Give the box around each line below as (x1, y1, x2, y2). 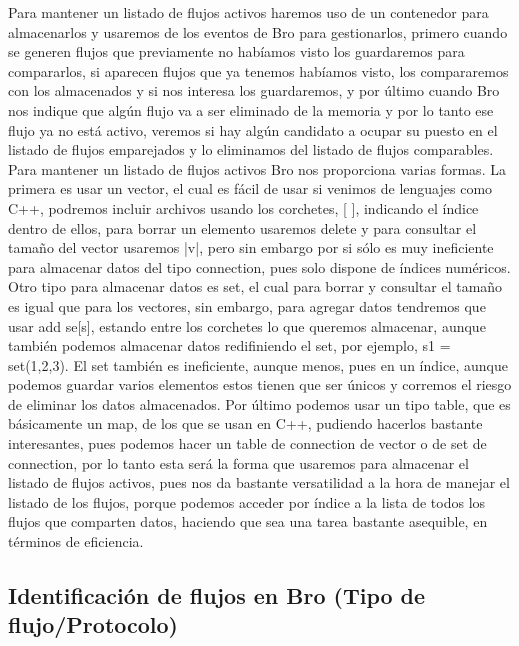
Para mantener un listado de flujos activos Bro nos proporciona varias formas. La (8, 158, 506, 179)
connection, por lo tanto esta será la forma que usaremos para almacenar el (8, 452, 469, 473)
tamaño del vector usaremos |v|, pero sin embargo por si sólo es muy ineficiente (8, 237, 494, 258)
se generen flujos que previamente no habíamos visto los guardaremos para (8, 41, 465, 62)
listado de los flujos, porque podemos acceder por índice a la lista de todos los (8, 491, 486, 512)
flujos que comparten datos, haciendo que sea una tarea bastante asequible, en (8, 511, 488, 532)
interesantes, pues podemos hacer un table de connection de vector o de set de (8, 433, 487, 454)
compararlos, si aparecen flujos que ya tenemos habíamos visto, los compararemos (8, 60, 509, 81)
